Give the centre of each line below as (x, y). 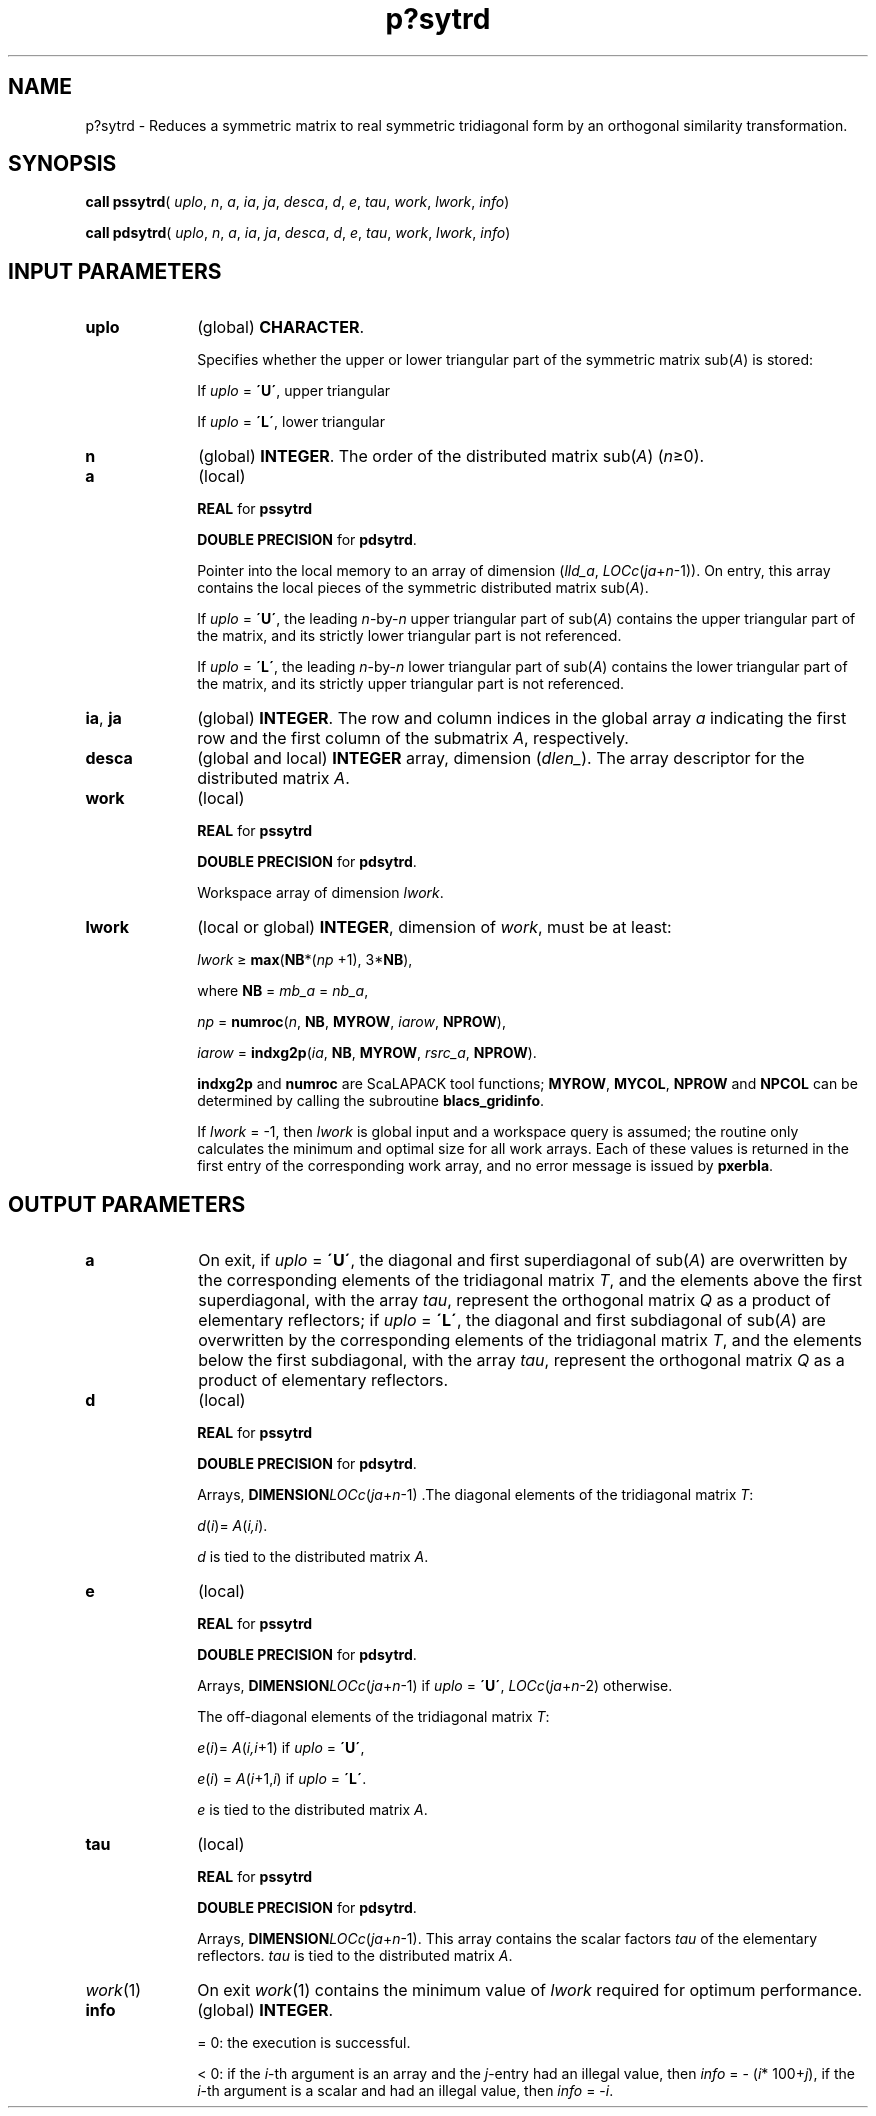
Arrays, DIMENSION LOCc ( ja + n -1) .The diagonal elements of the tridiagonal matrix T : (475, 1495)
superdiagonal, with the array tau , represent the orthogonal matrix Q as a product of (514, 1300)
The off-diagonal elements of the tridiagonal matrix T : (373, 1717)
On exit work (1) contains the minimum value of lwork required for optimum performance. (530, 1990)
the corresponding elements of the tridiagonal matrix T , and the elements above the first (530, 1280)
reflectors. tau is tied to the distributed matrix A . (355, 1956)
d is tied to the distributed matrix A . (313, 1557)
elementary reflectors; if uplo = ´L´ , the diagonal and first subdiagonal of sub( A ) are (512, 1320)
